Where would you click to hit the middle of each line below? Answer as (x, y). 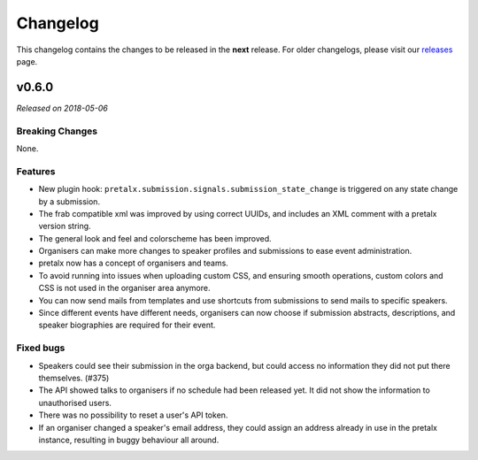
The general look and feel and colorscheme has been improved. (155, 238)
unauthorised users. (75, 402)
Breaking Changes (57, 131)
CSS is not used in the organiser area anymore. (124, 288)
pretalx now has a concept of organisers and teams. (134, 263)
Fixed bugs (41, 348)
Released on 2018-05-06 (62, 108)
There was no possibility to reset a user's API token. (133, 415)
